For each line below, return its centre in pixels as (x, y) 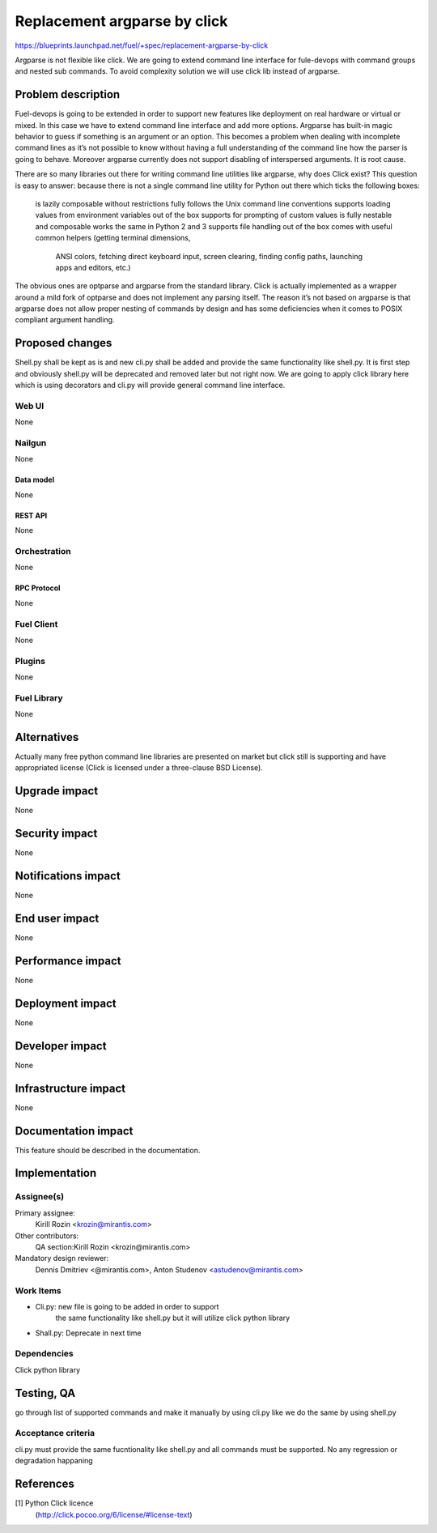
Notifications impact (68, 876)
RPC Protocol (38, 588)
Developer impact (61, 1046)
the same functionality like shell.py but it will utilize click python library (173, 1318)
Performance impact (68, 961)
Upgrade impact (57, 791)
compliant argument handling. (65, 320)
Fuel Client (36, 624)
